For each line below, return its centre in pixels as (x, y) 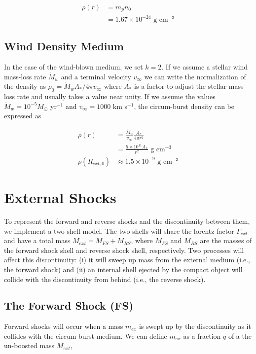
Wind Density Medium (64, 46)
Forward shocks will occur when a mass (64, 326)
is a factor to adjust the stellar (181, 86)
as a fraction (202, 336)
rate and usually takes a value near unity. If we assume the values (116, 96)
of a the (240, 336)
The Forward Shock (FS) (69, 305)
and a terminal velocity (96, 76)
